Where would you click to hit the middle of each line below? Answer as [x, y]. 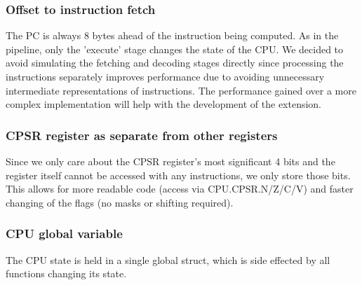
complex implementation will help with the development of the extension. [164, 104]
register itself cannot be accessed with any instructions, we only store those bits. [178, 175]
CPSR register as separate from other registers [142, 135]
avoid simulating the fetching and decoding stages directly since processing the [175, 63]
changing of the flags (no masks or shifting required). [120, 202]
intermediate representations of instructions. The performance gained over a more [181, 90]
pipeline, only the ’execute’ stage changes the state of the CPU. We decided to [175, 49]
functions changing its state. [66, 273]
